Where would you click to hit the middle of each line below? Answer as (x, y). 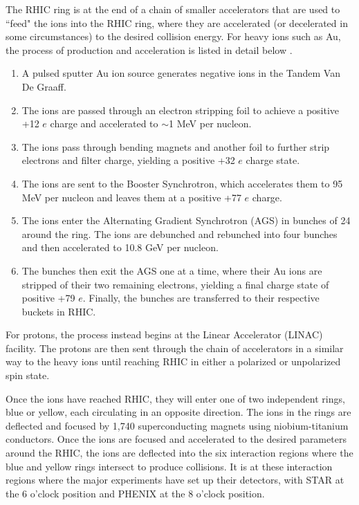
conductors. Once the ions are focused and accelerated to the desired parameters (176, 439)
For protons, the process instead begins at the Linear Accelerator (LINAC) (164, 334)
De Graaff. (44, 86)
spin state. (28, 375)
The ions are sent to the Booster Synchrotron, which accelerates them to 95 (182, 183)
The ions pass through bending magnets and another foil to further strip (176, 146)
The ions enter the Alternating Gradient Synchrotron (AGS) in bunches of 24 (186, 220)
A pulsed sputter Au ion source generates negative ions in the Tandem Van (181, 73)
